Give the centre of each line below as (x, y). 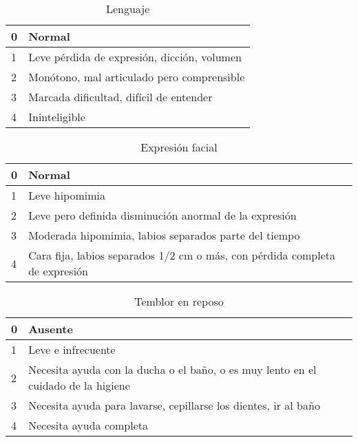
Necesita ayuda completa (88, 425)
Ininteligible (57, 117)
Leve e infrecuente (72, 349)
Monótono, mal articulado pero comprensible (137, 77)
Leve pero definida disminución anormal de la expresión (162, 215)
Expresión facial (179, 147)
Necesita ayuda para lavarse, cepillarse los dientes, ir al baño (174, 405)
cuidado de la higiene (79, 385)
